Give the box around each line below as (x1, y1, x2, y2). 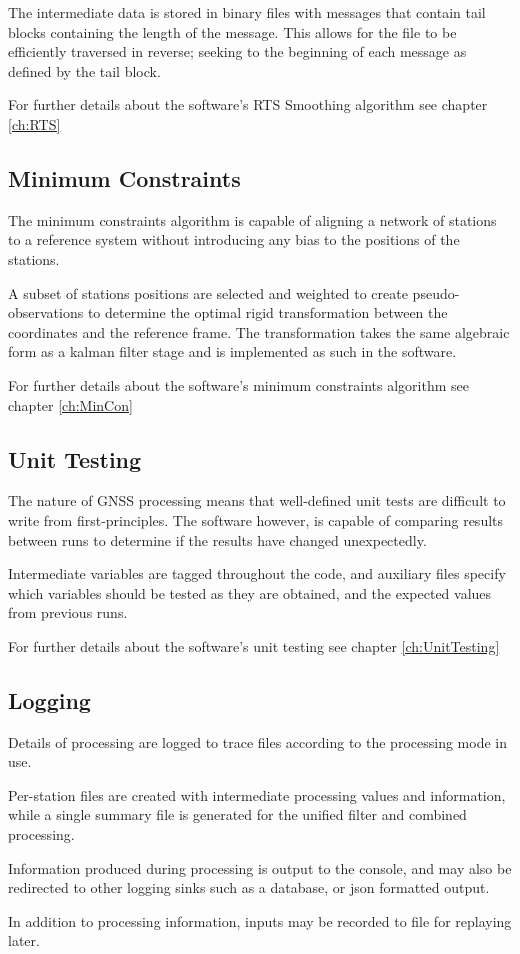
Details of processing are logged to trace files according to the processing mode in (8, 731, 507, 752)
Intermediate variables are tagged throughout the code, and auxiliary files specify (8, 563, 506, 584)
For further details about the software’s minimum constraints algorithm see (8, 374, 469, 395)
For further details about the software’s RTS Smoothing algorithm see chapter (8, 94, 488, 115)
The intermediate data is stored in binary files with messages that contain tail (8, 2, 486, 22)
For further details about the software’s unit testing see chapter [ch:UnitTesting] (8, 635, 500, 656)
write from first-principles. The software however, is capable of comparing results (8, 509, 504, 530)
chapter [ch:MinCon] (8, 394, 133, 415)
